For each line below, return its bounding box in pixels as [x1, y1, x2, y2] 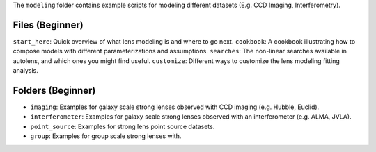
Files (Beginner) [13, 19, 84, 31]
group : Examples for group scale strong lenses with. [30, 132, 182, 140]
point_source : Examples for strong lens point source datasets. [30, 122, 215, 130]
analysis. [13, 67, 38, 75]
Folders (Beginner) [13, 84, 96, 96]
